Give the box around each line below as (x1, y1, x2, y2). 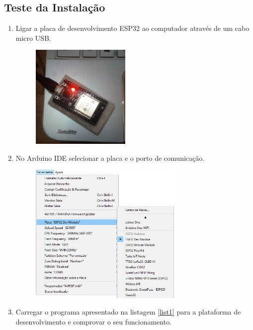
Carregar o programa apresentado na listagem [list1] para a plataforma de (15, 307, 241, 317)
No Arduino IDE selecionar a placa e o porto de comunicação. (15, 152, 205, 163)
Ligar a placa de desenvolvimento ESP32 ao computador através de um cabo (15, 23, 250, 33)
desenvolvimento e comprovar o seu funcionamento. (15, 316, 172, 327)
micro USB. (15, 32, 51, 43)
